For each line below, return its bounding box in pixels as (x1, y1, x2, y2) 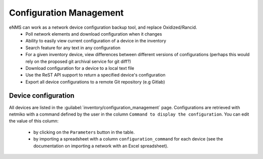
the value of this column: (9, 118, 59, 124)
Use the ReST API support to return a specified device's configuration (25, 72, 166, 78)
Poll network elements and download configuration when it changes (25, 31, 162, 37)
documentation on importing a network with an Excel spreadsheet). (33, 143, 169, 149)
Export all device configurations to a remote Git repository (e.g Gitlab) (25, 79, 165, 85)
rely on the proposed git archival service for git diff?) (25, 59, 131, 64)
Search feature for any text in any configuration (25, 44, 121, 51)
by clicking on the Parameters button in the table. (33, 129, 135, 135)
